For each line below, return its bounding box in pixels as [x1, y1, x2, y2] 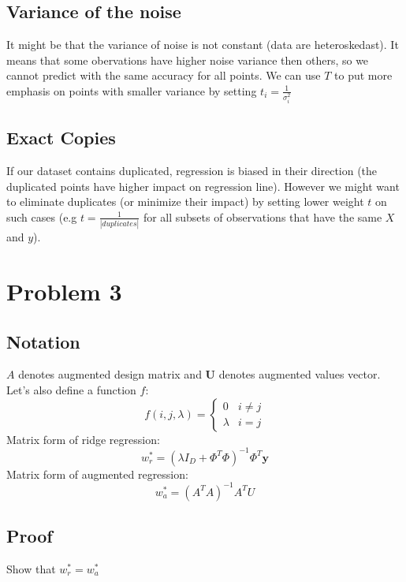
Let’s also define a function [6, 381, 136, 397]
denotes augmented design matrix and [18, 366, 202, 382]
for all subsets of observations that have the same [143, 208, 382, 225]
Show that [6, 560, 56, 576]
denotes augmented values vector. [218, 366, 381, 382]
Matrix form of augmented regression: [6, 465, 188, 482]
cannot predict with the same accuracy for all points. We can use [6, 67, 321, 84]
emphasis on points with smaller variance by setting [6, 82, 257, 99]
